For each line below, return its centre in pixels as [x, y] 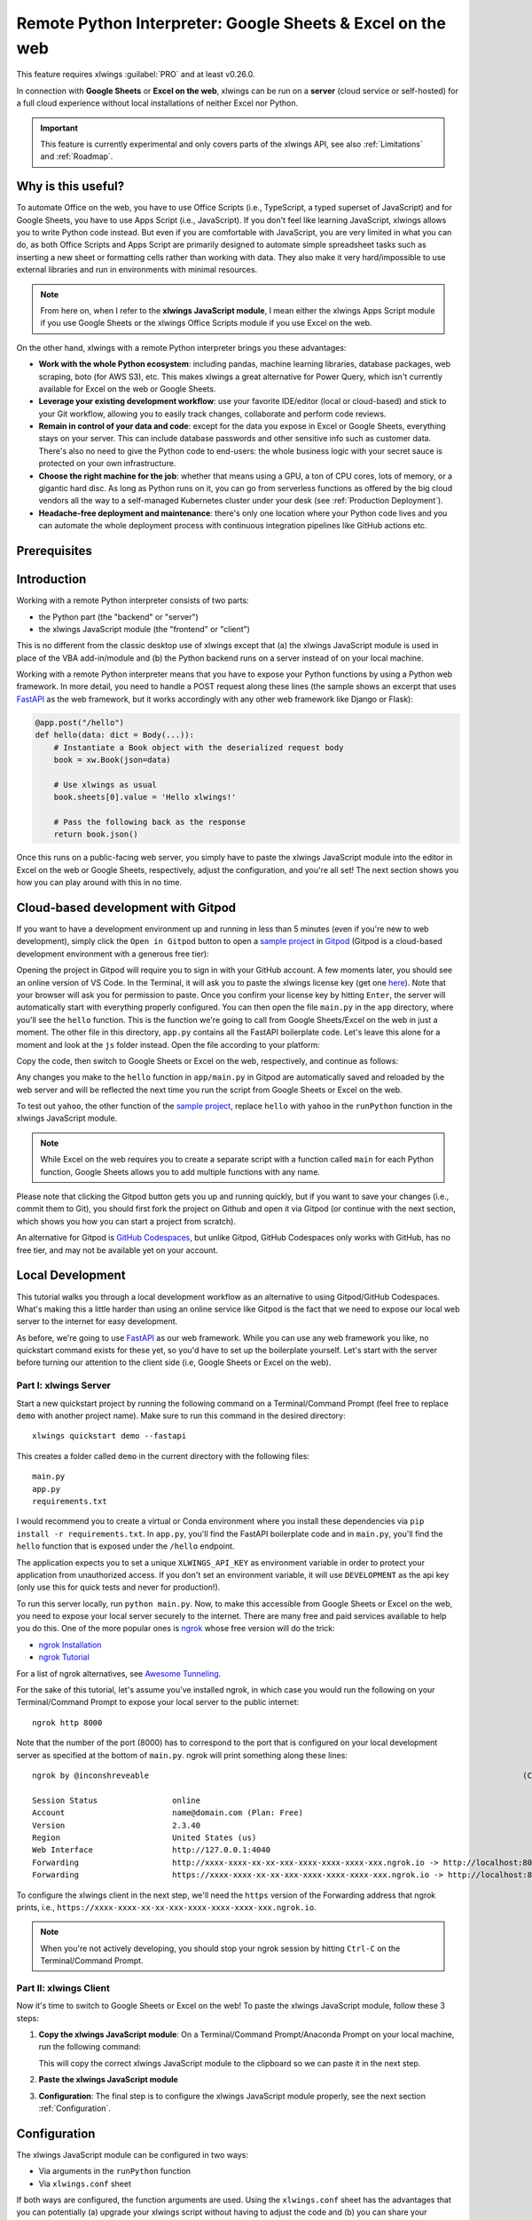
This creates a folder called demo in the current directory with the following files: [163, 1455]
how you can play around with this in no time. [99, 883]
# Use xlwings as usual [105, 785]
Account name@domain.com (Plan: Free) [168, 1813]
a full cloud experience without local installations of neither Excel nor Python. [157, 103]
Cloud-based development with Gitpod [126, 907]
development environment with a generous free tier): [113, 954]
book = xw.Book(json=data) [113, 760]
